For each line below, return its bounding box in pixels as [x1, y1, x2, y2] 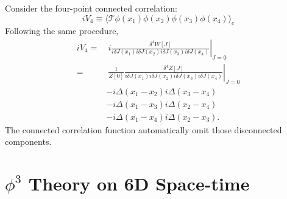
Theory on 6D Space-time [28, 171, 250, 196]
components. [5, 135, 52, 148]
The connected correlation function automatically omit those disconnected [5, 123, 282, 136]
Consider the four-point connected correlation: [5, 2, 177, 14]
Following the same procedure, [5, 24, 119, 37]
